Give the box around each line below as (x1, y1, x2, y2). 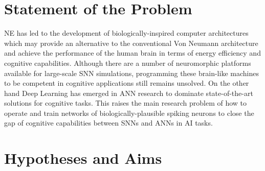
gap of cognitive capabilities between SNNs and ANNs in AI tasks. (4, 117, 213, 128)
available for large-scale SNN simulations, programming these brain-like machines (4, 67, 259, 78)
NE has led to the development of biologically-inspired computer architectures (4, 28, 249, 38)
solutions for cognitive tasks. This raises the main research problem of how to (4, 97, 247, 108)
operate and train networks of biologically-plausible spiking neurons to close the (4, 107, 254, 118)
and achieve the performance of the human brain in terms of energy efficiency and (4, 47, 261, 58)
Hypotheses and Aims (4, 148, 162, 168)
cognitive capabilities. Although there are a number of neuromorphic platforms (4, 57, 251, 68)
